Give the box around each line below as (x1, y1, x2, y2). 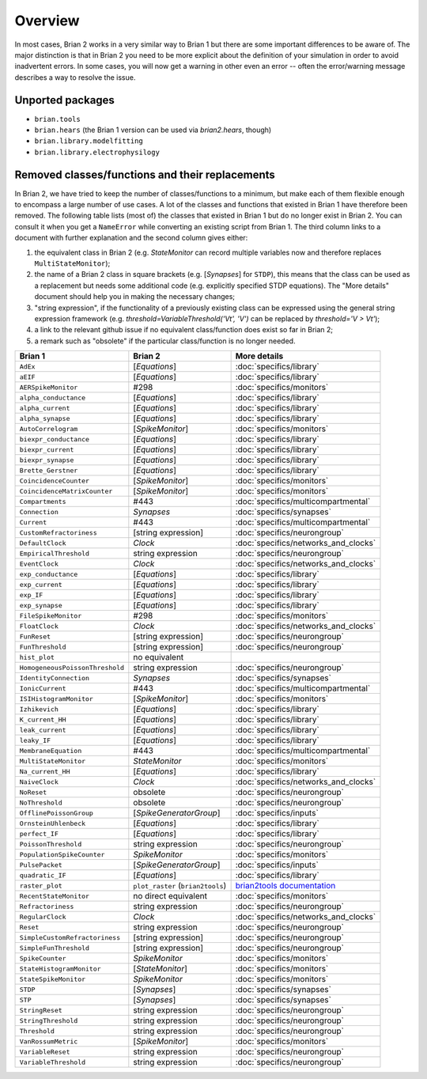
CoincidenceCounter (19, 476, 90, 485)
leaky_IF (19, 736, 51, 744)
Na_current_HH (19, 767, 70, 775)
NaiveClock (19, 778, 59, 786)
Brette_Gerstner (19, 466, 78, 475)
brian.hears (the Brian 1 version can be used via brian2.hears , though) (34, 125, 272, 134)
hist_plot (19, 653, 55, 661)
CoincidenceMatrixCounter (19, 486, 113, 495)
